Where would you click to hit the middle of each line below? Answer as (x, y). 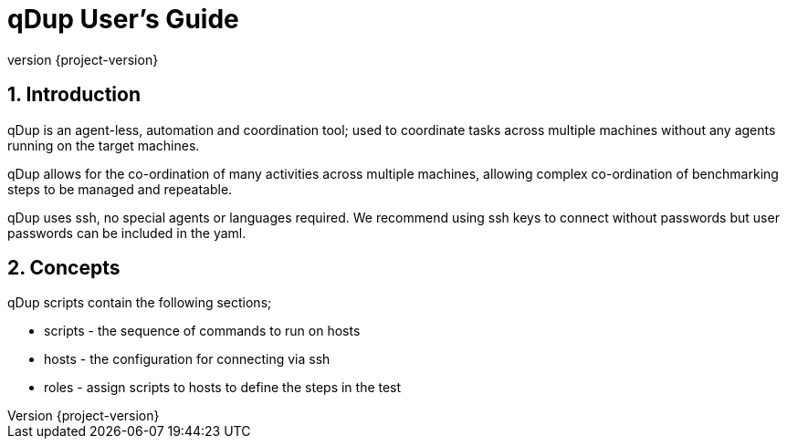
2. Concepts (64, 268)
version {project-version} (83, 59)
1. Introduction (74, 95)
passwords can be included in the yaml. (127, 233)
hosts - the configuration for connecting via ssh (187, 359)
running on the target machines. (104, 145)
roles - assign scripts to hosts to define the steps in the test (223, 388)
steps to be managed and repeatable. (120, 189)
